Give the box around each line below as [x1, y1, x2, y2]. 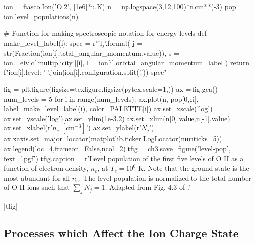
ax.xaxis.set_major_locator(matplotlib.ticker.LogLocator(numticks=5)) [4, 133, 222, 144]
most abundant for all [4, 172, 70, 182]
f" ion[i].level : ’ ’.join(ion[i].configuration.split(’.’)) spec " [4, 67, 167, 77]
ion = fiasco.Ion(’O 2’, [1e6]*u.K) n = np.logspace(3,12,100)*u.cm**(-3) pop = [4, 1, 244, 11]
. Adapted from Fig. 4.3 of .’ [105, 182, 190, 192]
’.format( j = [104, 37, 143, 48]
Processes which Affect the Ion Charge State [4, 225, 239, 241]
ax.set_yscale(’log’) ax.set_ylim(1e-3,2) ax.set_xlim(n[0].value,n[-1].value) [4, 113, 230, 123]
